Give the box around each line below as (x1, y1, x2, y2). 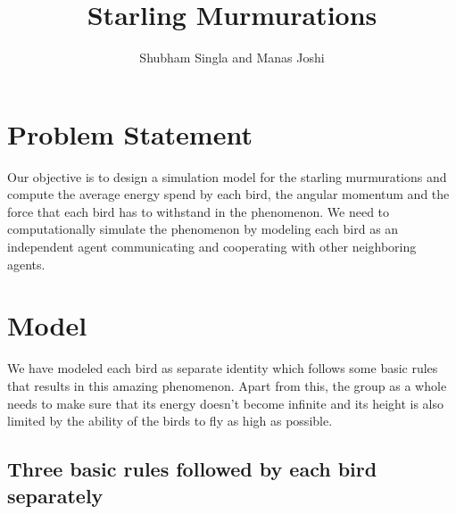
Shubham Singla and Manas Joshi (139, 48, 325, 67)
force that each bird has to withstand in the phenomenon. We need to (7, 202, 390, 220)
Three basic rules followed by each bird (7, 455, 377, 483)
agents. (7, 254, 46, 273)
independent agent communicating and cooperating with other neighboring (7, 237, 417, 256)
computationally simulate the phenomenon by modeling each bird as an (7, 220, 399, 238)
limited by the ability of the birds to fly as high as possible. (7, 411, 333, 430)
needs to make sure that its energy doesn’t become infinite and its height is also (7, 394, 444, 412)
